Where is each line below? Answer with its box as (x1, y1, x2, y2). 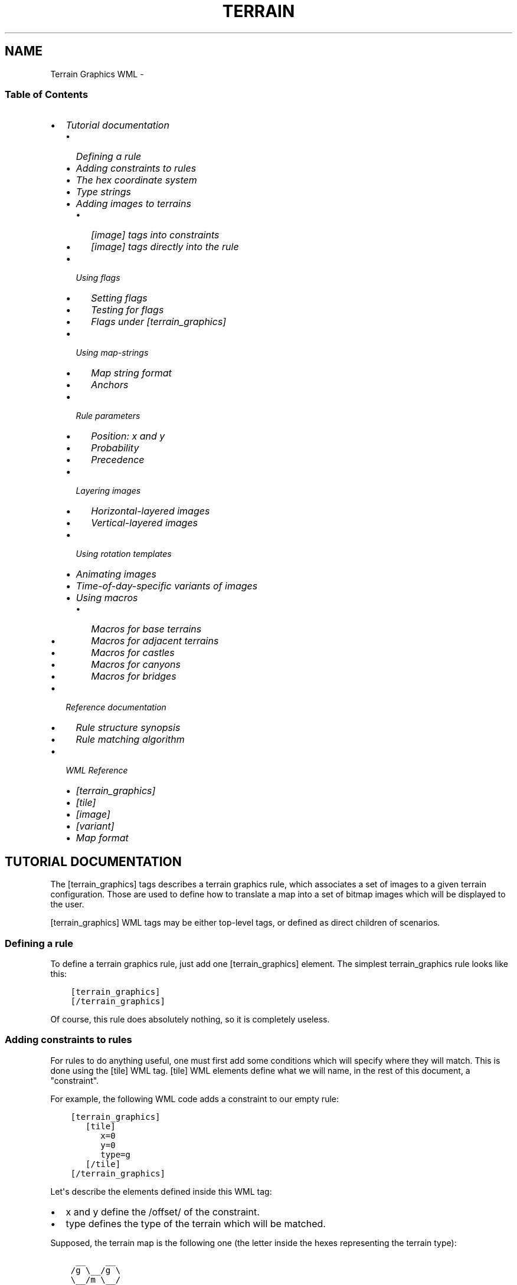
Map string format (91, 367, 172, 379)
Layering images (76, 486, 141, 496)
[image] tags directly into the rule (91, 241, 239, 253)
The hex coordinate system (76, 174, 197, 186)
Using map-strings (76, 348, 149, 358)
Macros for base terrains (91, 623, 202, 635)
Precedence (91, 454, 145, 466)
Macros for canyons (91, 658, 181, 671)
